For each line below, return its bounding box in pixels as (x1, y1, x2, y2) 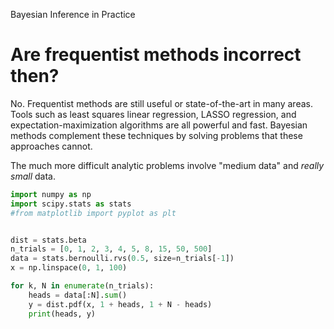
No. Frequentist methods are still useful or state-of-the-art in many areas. (10, 97, 313, 109)
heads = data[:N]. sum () (28, 290, 128, 300)
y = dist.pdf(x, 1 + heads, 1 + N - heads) (28, 299, 213, 309)
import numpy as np (10, 189, 92, 199)
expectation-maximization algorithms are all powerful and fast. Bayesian (10, 119, 308, 131)
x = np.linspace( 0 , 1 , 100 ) (10, 263, 128, 273)
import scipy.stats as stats (10, 199, 132, 209)
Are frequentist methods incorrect (10, 44, 302, 66)
